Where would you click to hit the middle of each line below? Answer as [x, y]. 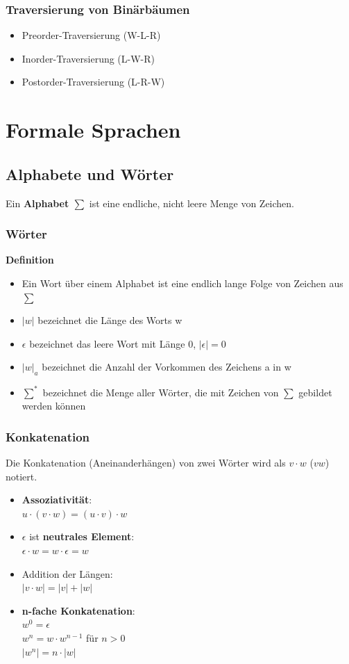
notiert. [22, 476]
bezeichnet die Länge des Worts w [110, 320]
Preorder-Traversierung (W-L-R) [91, 35]
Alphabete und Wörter [90, 173]
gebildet [315, 392]
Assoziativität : [57, 500]
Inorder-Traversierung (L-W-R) [88, 58]
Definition [30, 260]
